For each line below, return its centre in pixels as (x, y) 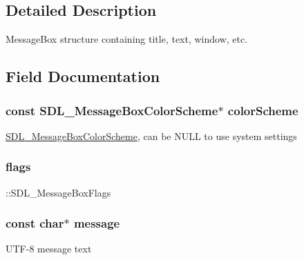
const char (35, 223)
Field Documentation (83, 76)
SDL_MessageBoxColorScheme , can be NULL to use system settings (151, 136)
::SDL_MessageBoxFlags (58, 192)
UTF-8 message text (49, 249)
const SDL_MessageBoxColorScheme (112, 110)
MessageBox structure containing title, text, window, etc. (127, 39)
